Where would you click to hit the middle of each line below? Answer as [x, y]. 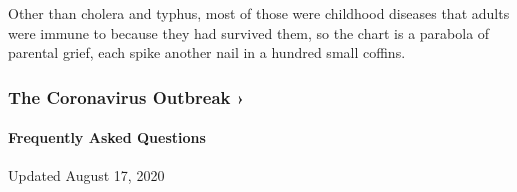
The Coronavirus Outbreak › [126, 96]
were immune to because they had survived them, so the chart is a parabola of [249, 32]
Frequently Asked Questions [107, 137]
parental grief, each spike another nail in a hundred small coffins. [207, 52]
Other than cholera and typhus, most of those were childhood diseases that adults [259, 13]
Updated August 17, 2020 [86, 175]
